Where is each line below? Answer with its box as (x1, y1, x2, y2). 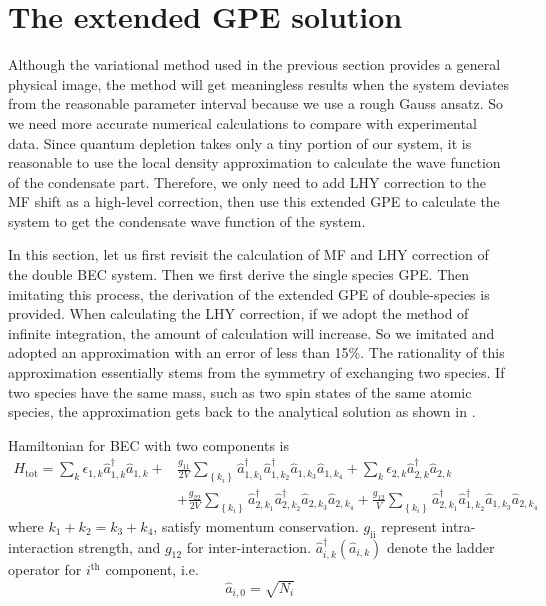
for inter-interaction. (186, 536, 312, 557)
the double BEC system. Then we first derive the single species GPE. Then (8, 264, 470, 285)
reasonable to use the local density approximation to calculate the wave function (8, 152, 501, 173)
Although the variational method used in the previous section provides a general (8, 54, 501, 75)
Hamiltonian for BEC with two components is (8, 434, 289, 455)
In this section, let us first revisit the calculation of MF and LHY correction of (8, 244, 489, 265)
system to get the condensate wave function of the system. (8, 210, 366, 231)
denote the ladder (386, 536, 495, 557)
